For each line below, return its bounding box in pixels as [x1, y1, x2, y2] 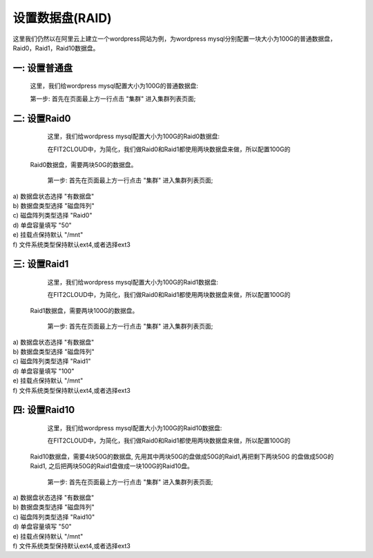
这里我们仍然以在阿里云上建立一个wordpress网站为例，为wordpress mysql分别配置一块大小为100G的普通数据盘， [12, 35, 336, 43]
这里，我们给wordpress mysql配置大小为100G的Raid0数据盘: [47, 132, 220, 141]
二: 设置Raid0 [12, 113, 71, 124]
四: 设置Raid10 [12, 404, 75, 416]
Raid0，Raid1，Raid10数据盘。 [12, 44, 99, 52]
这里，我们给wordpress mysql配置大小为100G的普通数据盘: [30, 81, 198, 90]
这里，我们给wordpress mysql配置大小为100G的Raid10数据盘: [47, 423, 222, 432]
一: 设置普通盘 [12, 62, 73, 74]
